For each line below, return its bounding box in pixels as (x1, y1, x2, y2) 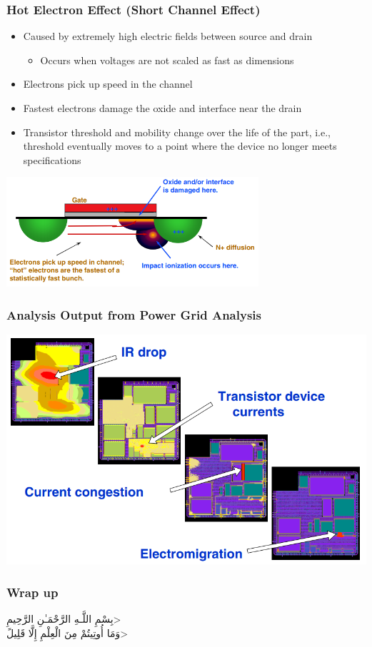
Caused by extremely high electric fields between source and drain (23, 29, 313, 44)
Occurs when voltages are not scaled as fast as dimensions (40, 52, 294, 67)
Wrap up (6, 583, 59, 601)
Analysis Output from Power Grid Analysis (6, 305, 261, 323)
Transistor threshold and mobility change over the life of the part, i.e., (23, 124, 331, 139)
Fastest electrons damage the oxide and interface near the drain (23, 101, 302, 115)
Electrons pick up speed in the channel (23, 76, 193, 91)
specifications (23, 152, 81, 167)
